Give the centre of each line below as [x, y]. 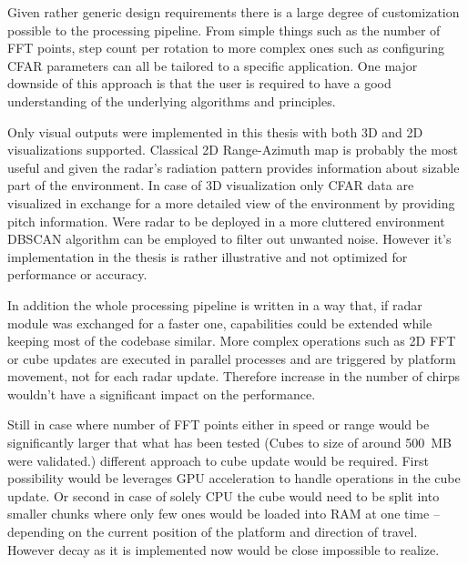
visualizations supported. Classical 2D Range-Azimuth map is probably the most [233, 150]
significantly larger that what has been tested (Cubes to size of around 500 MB [229, 443]
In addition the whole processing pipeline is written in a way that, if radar [215, 304]
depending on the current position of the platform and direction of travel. [213, 532]
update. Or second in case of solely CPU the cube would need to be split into [224, 495]
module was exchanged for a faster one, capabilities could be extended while [220, 323]
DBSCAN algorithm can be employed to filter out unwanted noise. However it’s [229, 239]
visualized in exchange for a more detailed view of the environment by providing [231, 202]
